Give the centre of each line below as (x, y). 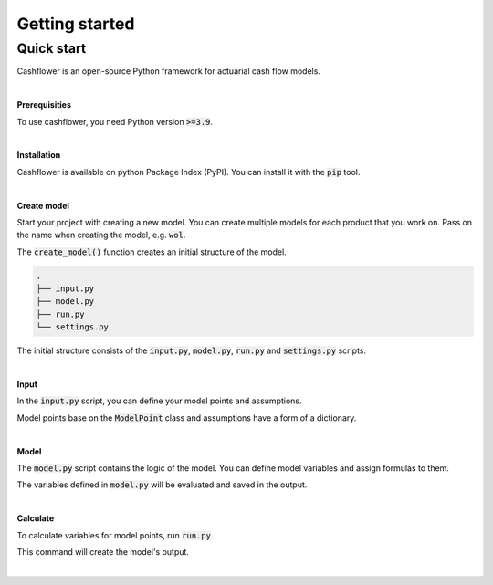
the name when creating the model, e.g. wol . (101, 235)
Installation (39, 155)
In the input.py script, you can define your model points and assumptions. (159, 401)
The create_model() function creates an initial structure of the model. (152, 252)
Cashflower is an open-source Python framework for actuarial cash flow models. (169, 71)
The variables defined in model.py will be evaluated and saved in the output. (162, 485)
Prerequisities (44, 105)
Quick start (52, 48)
